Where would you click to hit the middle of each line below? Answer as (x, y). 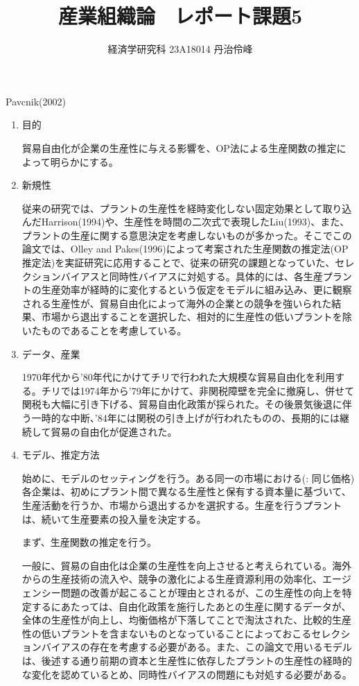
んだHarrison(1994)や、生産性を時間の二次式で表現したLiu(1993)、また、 (186, 222)
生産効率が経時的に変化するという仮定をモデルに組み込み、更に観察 (196, 290)
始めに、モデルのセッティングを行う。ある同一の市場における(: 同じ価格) (188, 478)
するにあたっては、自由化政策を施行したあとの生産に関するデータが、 (191, 606)
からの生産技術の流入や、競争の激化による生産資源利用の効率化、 (172, 579)
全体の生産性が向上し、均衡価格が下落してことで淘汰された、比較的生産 (186, 620)
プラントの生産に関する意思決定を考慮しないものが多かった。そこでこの (187, 235)
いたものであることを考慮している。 (104, 331)
